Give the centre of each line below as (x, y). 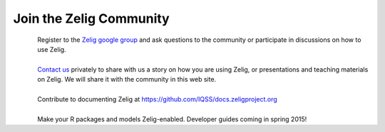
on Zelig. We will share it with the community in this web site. (127, 79)
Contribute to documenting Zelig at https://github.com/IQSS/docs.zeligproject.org (157, 99)
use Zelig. (52, 49)
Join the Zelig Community (92, 18)
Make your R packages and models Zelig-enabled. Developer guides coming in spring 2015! (172, 119)
